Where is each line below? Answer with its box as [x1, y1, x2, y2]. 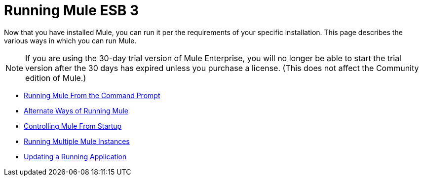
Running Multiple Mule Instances [24, 137, 130, 145]
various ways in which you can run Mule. [4, 36, 137, 45]
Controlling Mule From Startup [24, 121, 122, 130]
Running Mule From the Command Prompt [24, 91, 160, 100]
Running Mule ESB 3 [4, 2, 139, 19]
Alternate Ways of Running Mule [24, 106, 128, 115]
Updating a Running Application [24, 152, 127, 161]
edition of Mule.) [25, 72, 86, 83]
